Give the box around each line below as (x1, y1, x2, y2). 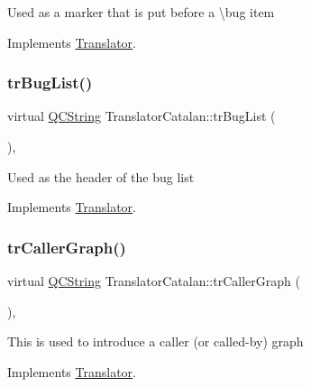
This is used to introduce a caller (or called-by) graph (7, 332, 304, 351)
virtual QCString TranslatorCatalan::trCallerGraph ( (7, 272, 300, 290)
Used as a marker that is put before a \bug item (7, 3, 275, 21)
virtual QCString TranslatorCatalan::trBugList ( (7, 106, 276, 125)
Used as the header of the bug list (7, 167, 195, 186)
